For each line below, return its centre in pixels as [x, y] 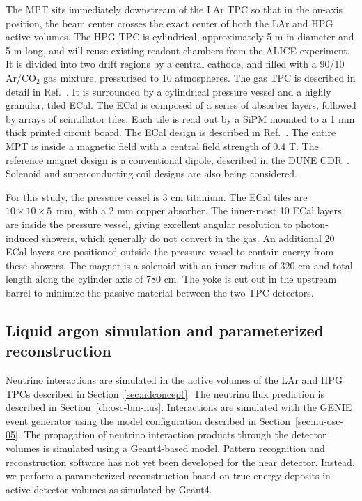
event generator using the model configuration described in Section [148, 420]
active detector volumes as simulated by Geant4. [109, 489]
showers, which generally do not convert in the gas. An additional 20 [188, 238]
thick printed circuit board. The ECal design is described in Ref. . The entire [171, 132]
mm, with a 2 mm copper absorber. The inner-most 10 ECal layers [199, 210]
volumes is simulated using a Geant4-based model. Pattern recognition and [165, 448]
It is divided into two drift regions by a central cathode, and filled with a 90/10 [175, 64]
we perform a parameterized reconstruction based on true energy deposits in [168, 476]
